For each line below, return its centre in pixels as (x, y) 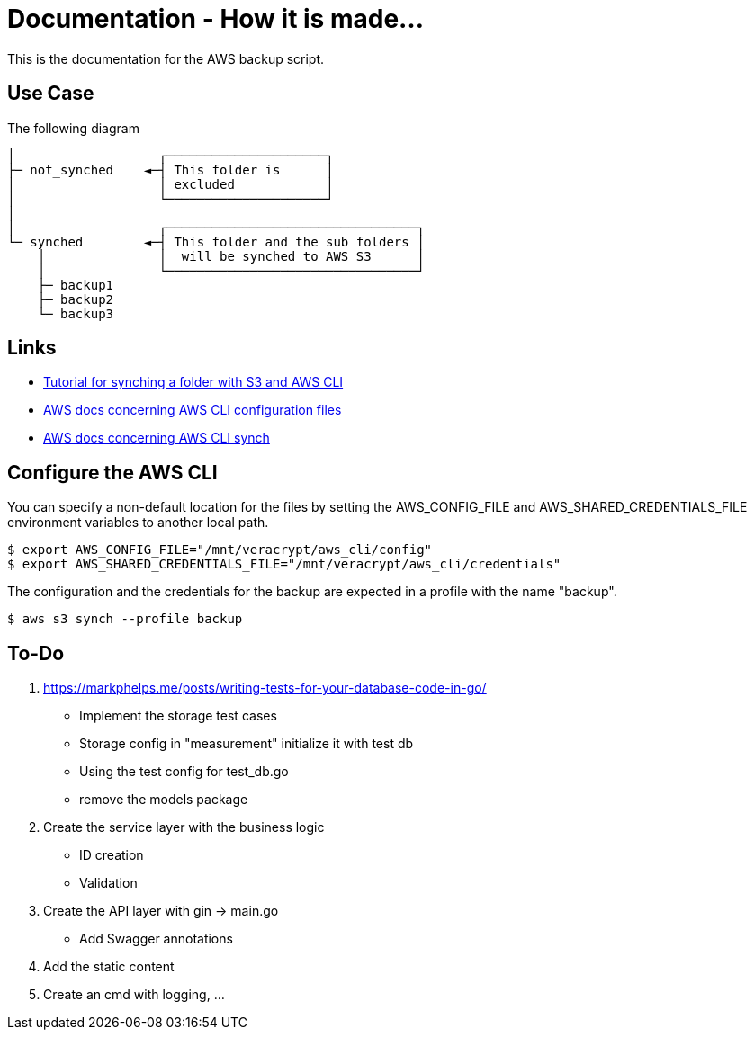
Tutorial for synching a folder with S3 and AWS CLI (193, 382)
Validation (108, 883)
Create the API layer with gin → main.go (161, 911)
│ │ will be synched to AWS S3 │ (231, 256)
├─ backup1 (76, 285)
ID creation (112, 855)
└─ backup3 (76, 313)
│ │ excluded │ (171, 184)
